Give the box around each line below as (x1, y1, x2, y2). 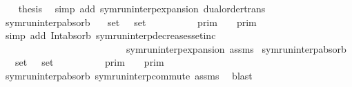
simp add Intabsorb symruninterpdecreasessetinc (5, 28, 216, 42)
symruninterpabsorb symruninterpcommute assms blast (5, 68, 253, 82)
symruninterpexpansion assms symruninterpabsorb (126, 41, 346, 55)
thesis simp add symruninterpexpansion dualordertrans (18, 1, 266, 15)
